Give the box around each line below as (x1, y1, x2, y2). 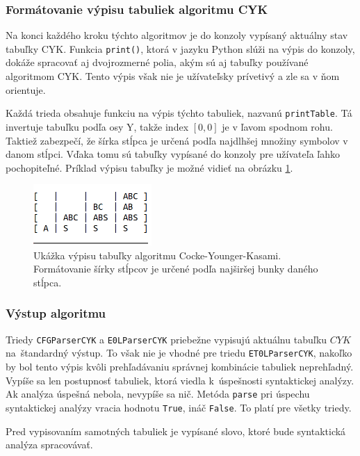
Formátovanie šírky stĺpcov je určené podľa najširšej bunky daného (33, 261, 318, 276)
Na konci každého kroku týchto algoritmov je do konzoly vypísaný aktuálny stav (6, 28, 348, 42)
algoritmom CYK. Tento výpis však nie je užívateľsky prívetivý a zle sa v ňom (6, 69, 340, 83)
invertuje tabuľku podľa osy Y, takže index (6, 119, 189, 133)
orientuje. (6, 82, 46, 97)
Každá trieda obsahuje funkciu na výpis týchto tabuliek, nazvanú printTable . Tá (6, 106, 352, 120)
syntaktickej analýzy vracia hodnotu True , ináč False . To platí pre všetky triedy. (6, 400, 352, 414)
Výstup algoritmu (6, 304, 106, 322)
